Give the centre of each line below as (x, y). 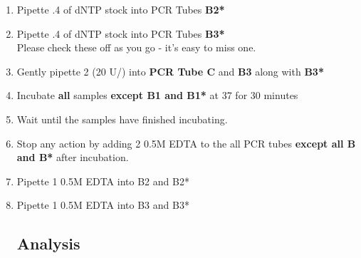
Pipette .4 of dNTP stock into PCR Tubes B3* (121, 33)
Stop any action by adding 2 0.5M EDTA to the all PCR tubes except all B (186, 143)
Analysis (48, 243)
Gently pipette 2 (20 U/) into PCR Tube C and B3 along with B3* (170, 71)
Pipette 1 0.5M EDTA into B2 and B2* (103, 181)
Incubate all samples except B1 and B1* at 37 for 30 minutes (157, 95)
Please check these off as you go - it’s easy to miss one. (136, 47)
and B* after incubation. (73, 157)
